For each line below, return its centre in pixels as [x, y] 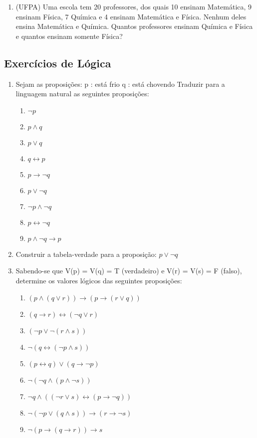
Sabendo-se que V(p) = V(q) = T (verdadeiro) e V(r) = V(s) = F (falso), [129, 271]
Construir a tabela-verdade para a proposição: [86, 254]
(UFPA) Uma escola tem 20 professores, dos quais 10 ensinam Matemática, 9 [134, 6]
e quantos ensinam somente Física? [69, 36]
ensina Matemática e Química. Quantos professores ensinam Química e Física [134, 26]
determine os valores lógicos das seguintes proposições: [99, 280]
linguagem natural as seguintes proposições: [82, 94]
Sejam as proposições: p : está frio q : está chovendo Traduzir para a [120, 84]
